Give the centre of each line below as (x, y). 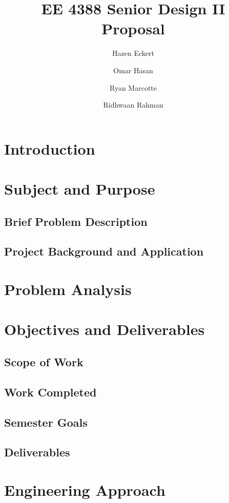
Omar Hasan (133, 70)
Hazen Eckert (133, 53)
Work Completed (50, 392)
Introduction (50, 148)
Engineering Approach (85, 489)
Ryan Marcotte (133, 87)
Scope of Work (44, 361)
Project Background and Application (104, 251)
